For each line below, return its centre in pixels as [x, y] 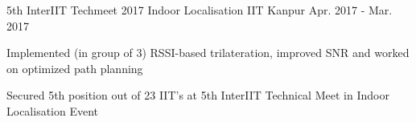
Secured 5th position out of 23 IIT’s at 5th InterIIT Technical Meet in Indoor [198, 95]
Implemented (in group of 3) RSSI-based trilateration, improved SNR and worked [208, 53]
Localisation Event [53, 110]
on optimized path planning [75, 68]
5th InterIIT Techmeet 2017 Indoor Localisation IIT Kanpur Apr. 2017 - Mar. [200, 10]
